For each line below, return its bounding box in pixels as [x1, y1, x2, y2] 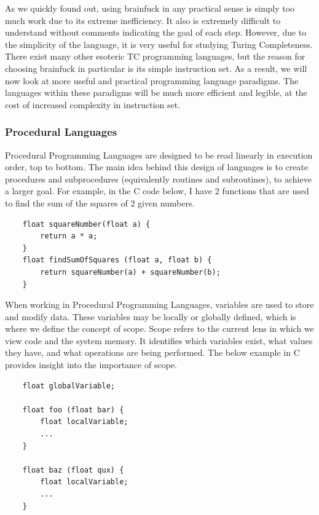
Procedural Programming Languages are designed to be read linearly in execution [5, 148, 313, 161]
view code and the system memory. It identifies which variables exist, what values [5, 334, 313, 347]
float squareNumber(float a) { [22, 219, 151, 229]
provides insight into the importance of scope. [5, 358, 177, 371]
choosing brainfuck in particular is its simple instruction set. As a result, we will [5, 61, 307, 74]
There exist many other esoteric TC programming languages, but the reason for [5, 50, 305, 63]
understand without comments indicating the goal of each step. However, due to [5, 26, 307, 39]
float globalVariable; [22, 381, 115, 390]
